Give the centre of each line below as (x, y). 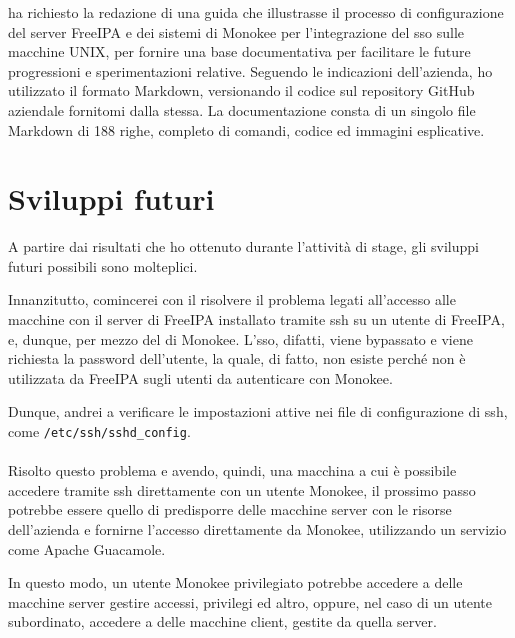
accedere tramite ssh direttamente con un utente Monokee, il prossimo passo (242, 489)
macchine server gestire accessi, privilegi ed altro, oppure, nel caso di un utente (250, 601)
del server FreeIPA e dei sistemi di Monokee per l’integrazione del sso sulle (236, 31)
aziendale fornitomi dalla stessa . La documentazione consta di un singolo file (242, 109)
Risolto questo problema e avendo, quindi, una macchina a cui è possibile (232, 470)
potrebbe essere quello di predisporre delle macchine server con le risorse (230, 509)
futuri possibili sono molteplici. (103, 265)
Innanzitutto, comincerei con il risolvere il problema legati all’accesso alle (232, 299)
